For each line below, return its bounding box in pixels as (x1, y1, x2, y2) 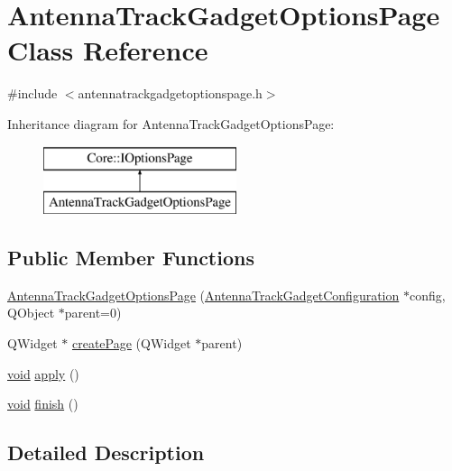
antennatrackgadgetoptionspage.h (78, 84, 263, 103)
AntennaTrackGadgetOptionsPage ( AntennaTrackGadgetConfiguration (7, 285, 400, 304)
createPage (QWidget (71, 334, 191, 353)
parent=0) (64, 303, 122, 322)
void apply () (7, 364, 79, 383)
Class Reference (7, 32, 208, 69)
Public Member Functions (7, 244, 254, 272)
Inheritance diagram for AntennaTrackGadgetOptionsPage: (7, 114, 335, 133)
